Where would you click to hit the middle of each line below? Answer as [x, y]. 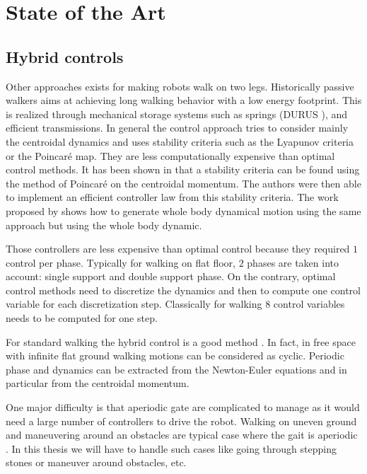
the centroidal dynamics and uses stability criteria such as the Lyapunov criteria [180, 141]
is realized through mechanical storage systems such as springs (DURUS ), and [177, 114]
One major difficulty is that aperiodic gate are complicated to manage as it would [183, 407]
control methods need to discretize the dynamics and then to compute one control [183, 290]
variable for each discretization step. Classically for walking [134, 304]
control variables [309, 304]
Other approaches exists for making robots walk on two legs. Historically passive [180, 86]
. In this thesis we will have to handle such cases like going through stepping [171, 448]
